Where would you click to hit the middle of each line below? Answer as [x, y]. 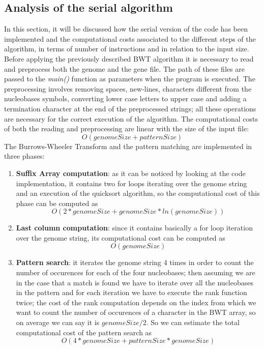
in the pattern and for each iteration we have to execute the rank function [131, 292]
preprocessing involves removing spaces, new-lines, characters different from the [128, 88]
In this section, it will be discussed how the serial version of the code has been [126, 29]
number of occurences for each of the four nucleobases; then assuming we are [136, 272]
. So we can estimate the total [193, 322]
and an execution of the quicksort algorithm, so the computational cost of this [138, 193]
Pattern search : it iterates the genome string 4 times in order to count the [135, 262]
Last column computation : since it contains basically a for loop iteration [134, 228]
